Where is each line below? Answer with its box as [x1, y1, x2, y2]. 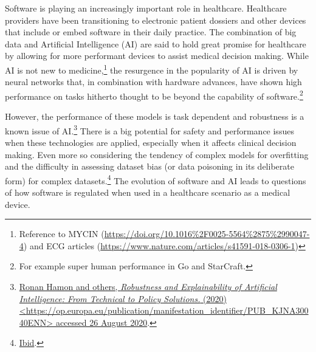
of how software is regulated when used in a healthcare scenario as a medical [5, 185, 290, 198]
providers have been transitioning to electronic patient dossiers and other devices [5, 13, 306, 26]
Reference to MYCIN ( [19, 227, 105, 240]
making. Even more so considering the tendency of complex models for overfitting [5, 148, 309, 160]
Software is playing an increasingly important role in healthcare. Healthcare [5, 2, 287, 14]
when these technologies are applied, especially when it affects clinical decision [5, 136, 297, 148]
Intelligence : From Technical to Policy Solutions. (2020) [19, 292, 227, 305]
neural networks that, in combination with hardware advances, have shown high [5, 75, 302, 88]
